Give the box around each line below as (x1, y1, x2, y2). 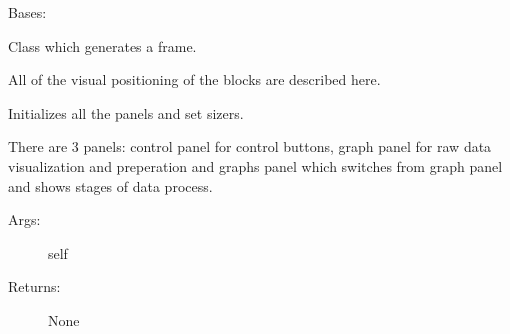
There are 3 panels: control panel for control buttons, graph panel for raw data (8, 136, 492, 157)
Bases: (8, 2, 47, 22)
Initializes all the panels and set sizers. (8, 102, 244, 123)
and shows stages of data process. (8, 175, 213, 196)
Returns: (8, 276, 61, 297)
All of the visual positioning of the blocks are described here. (8, 69, 381, 90)
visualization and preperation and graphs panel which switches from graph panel (8, 155, 503, 176)
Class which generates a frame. (8, 35, 197, 56)
